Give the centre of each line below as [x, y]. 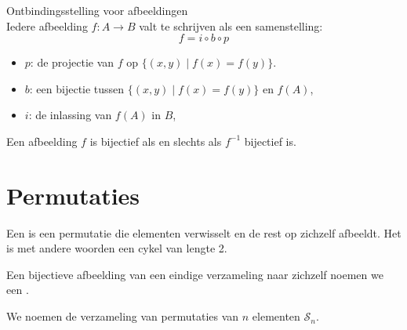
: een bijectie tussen [77, 88]
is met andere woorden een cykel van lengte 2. [117, 248]
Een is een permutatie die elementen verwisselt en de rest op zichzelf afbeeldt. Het [204, 232]
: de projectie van [72, 62]
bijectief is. [270, 141]
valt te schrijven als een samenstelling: [231, 25]
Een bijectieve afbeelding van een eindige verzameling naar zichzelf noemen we [195, 274]
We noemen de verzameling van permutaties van [123, 316]
